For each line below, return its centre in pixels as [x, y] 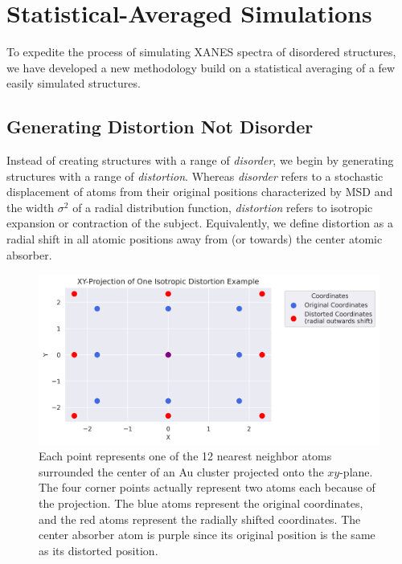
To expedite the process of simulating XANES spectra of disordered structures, [201, 52]
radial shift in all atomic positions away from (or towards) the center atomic [195, 239]
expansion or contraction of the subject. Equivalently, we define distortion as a [200, 223]
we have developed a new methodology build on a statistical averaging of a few [201, 67]
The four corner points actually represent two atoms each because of [207, 487]
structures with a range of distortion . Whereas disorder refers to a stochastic [195, 176]
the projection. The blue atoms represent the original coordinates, [201, 503]
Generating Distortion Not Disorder [160, 127]
